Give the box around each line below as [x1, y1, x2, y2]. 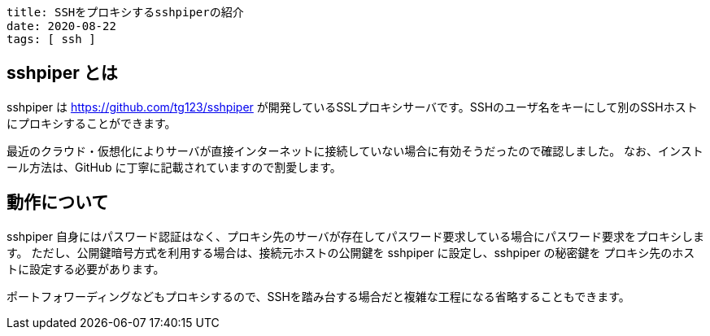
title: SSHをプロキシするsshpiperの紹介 [7, 6, 244, 19]
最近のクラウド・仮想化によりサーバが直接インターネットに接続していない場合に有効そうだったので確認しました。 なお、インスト [7, 143, 703, 158]
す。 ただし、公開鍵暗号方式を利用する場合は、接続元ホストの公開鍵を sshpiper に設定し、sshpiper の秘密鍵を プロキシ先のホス [7, 245, 695, 260]
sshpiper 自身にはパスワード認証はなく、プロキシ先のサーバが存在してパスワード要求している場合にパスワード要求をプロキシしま [7, 229, 704, 243]
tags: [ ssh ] [7, 33, 96, 46]
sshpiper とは [7, 63, 118, 84]
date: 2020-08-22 [7, 20, 116, 33]
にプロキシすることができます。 [7, 116, 176, 130]
